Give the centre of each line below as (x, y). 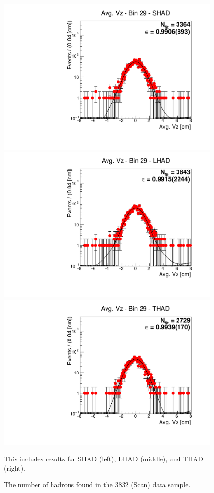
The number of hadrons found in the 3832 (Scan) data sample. (97, 484)
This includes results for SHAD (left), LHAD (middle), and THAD (104, 458)
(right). (15, 468)
